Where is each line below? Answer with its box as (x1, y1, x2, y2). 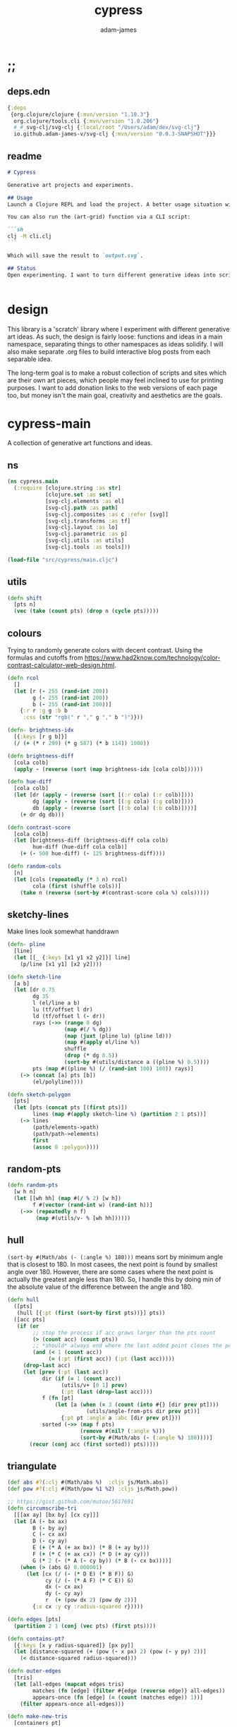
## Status (7, 265, 37, 272)
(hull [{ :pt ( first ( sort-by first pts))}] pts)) (16, 1309, 166, 1317)
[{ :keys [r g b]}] (13, 733, 68, 740)
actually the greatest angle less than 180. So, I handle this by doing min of (7, 1275, 221, 1284)
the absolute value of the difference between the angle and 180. (7, 1283, 193, 1291)
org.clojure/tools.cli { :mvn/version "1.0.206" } (13, 117, 159, 125)
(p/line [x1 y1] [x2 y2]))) (20, 960, 102, 968)
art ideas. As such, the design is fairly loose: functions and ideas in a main (7, 332, 223, 341)
